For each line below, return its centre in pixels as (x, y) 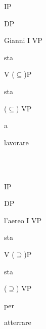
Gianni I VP (23, 40)
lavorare (16, 142)
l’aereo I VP (23, 220)
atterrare (18, 322)
